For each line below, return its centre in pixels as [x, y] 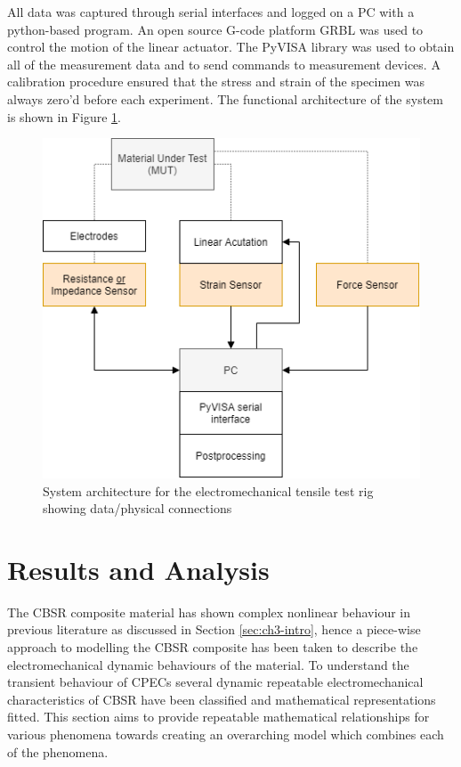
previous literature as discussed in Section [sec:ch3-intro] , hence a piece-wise [214, 629]
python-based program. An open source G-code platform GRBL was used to [215, 29]
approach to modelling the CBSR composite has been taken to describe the [213, 647]
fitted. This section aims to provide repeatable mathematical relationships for [218, 717]
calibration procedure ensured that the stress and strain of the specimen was [216, 82]
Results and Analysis [138, 569]
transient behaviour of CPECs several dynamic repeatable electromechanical [215, 682]
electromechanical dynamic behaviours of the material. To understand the [208, 664]
